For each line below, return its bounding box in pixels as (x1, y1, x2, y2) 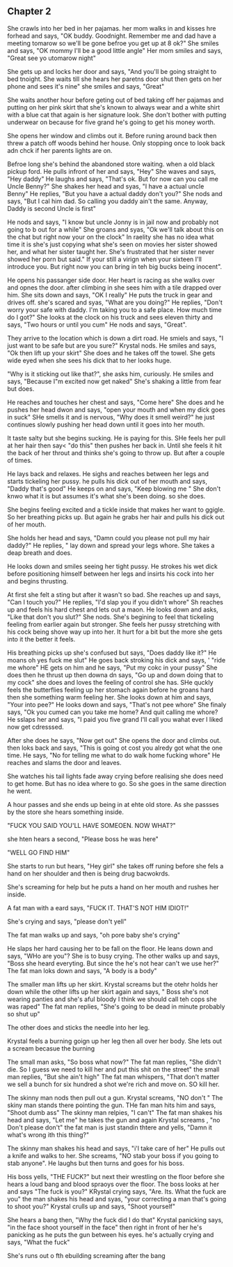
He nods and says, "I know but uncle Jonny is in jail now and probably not (7, 218, 219, 226)
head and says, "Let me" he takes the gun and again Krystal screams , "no (7, 1116, 220, 1124)
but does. (7, 384, 35, 393)
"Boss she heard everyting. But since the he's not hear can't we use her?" (7, 959, 219, 968)
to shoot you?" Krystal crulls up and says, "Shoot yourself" (7, 1202, 176, 1210)
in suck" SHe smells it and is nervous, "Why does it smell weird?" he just (7, 413, 215, 421)
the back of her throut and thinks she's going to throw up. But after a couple (7, 448, 225, 457)
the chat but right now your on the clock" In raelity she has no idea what (7, 232, 214, 241)
